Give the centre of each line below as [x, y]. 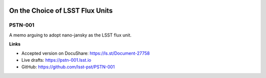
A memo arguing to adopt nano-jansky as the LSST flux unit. [70, 35]
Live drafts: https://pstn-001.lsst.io [56, 60]
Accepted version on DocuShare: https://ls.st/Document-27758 [86, 53]
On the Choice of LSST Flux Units [61, 11]
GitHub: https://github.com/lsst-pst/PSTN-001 [68, 67]
